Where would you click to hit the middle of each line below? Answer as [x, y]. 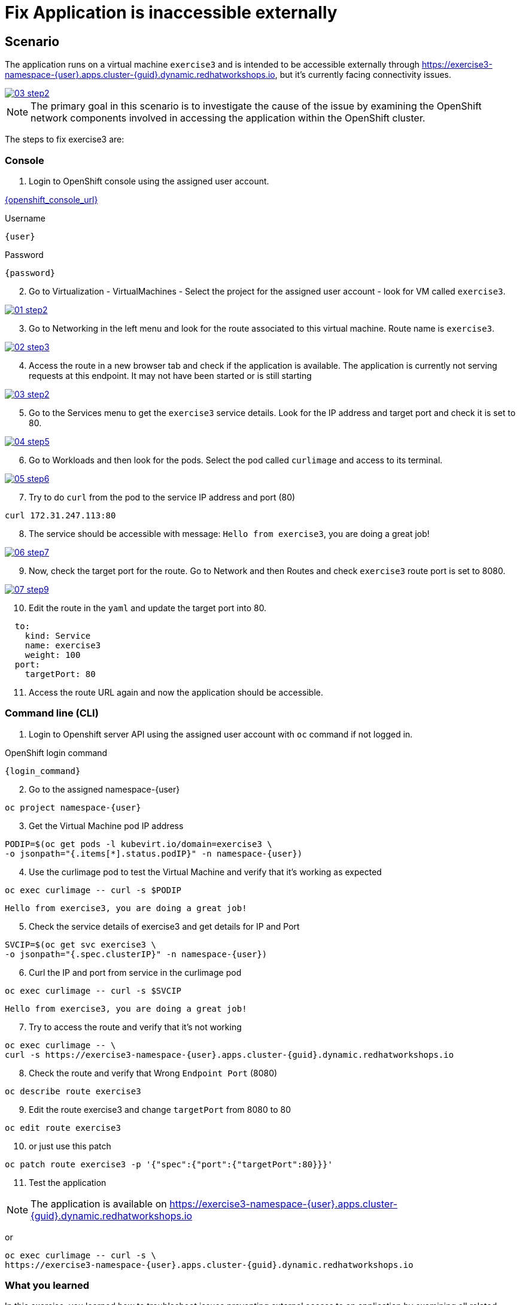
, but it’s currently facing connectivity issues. [363, 75]
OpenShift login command [56, 752]
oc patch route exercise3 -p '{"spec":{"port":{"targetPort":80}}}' [169, 1164]
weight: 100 [53, 655]
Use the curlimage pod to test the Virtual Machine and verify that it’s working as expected [205, 872]
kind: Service [58, 635]
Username [25, 218]
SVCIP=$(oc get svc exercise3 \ [80, 944]
